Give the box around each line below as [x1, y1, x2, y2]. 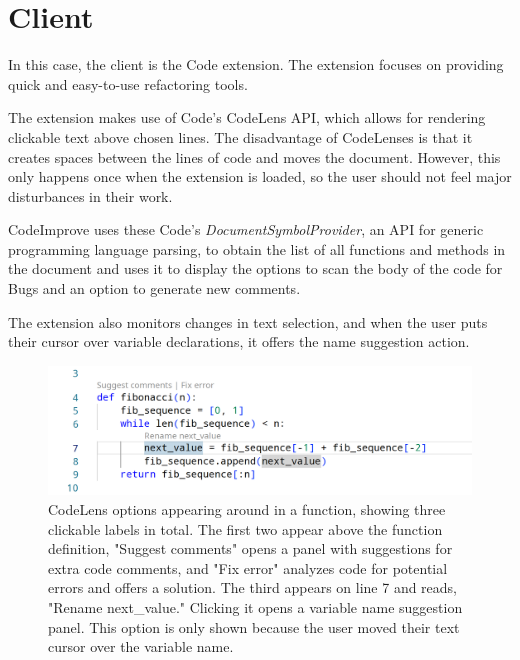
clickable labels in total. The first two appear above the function [48, 518, 443, 539]
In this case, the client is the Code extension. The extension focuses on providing [8, 54, 504, 75]
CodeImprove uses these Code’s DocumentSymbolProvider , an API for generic [8, 219, 484, 240]
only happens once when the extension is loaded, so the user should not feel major [8, 166, 512, 187]
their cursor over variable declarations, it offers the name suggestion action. [8, 331, 470, 352]
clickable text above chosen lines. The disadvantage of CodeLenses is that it [8, 126, 473, 147]
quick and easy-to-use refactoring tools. [8, 73, 248, 94]
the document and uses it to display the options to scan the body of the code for [8, 258, 503, 279]
